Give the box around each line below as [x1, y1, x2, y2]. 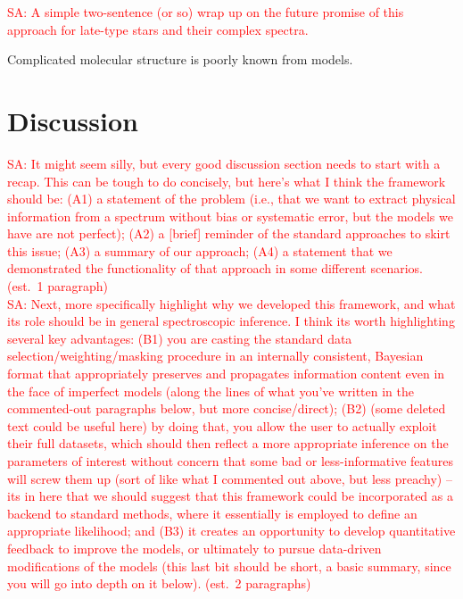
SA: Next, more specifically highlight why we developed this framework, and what [7, 294, 456, 312]
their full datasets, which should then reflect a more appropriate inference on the [7, 434, 449, 453]
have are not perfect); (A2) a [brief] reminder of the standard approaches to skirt [7, 224, 451, 243]
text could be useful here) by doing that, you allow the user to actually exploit [7, 416, 437, 435]
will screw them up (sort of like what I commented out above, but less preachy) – [7, 469, 452, 487]
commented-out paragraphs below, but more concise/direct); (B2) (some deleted [7, 399, 446, 418]
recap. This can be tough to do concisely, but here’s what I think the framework [7, 171, 446, 190]
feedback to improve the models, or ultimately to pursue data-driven [7, 538, 382, 557]
